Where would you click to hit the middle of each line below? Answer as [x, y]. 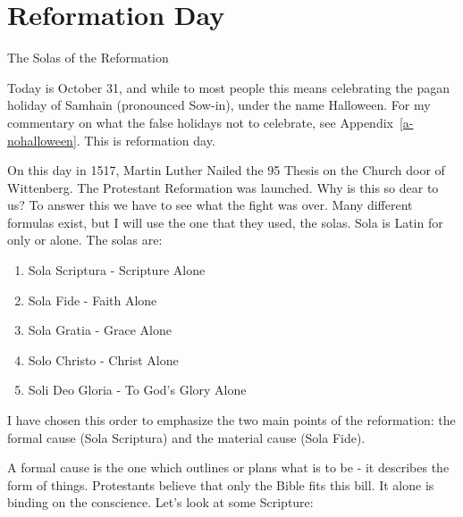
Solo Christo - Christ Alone [103, 359]
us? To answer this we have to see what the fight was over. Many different [210, 205]
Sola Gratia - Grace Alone [100, 330]
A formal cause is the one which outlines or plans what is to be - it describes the [228, 467]
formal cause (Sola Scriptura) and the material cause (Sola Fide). [186, 437]
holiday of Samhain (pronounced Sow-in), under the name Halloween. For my [219, 105]
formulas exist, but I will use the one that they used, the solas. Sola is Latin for [225, 222]
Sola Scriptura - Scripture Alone [117, 270]
